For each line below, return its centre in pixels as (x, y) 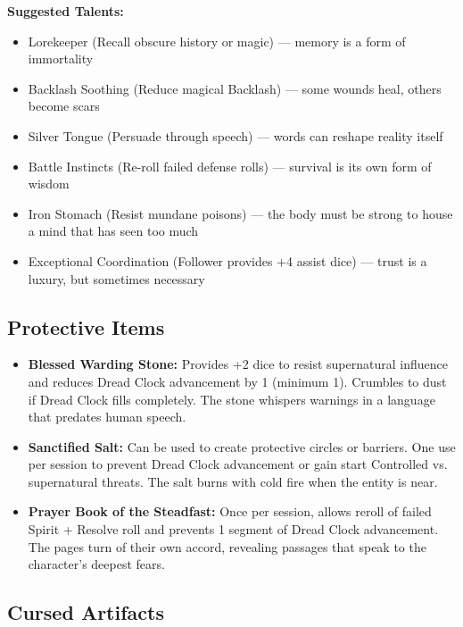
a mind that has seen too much (113, 231)
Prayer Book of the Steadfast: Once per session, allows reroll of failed (230, 511)
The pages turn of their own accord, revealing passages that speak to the (227, 546)
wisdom (49, 184)
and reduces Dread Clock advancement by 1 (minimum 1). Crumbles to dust (237, 381)
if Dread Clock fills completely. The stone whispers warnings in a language (231, 399)
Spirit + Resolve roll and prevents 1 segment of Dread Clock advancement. (233, 529)
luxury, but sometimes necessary (116, 278)
